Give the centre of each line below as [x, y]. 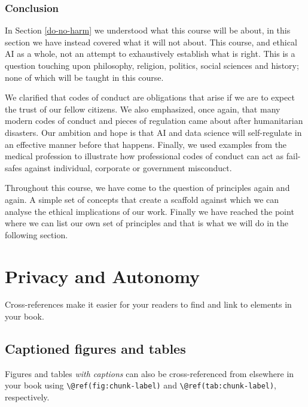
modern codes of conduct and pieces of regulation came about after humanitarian [154, 121]
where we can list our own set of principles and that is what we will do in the [147, 223]
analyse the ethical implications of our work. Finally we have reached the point [150, 211]
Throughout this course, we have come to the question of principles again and [147, 188]
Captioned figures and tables [95, 349]
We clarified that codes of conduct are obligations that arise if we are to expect [150, 97]
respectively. [27, 397]
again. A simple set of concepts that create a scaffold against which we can [142, 199]
